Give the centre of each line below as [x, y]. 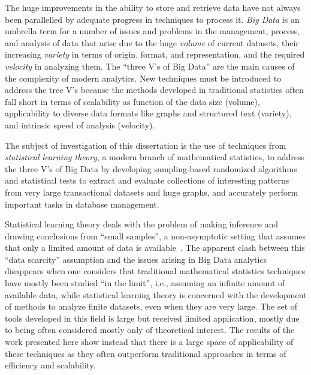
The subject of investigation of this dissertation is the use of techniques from [146, 145]
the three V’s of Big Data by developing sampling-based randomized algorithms [151, 168]
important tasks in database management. [82, 204]
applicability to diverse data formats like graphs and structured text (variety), [148, 113]
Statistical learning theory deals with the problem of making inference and [142, 224]
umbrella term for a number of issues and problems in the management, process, [153, 31]
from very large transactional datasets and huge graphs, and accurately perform [152, 192]
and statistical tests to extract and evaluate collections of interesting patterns [147, 180]
